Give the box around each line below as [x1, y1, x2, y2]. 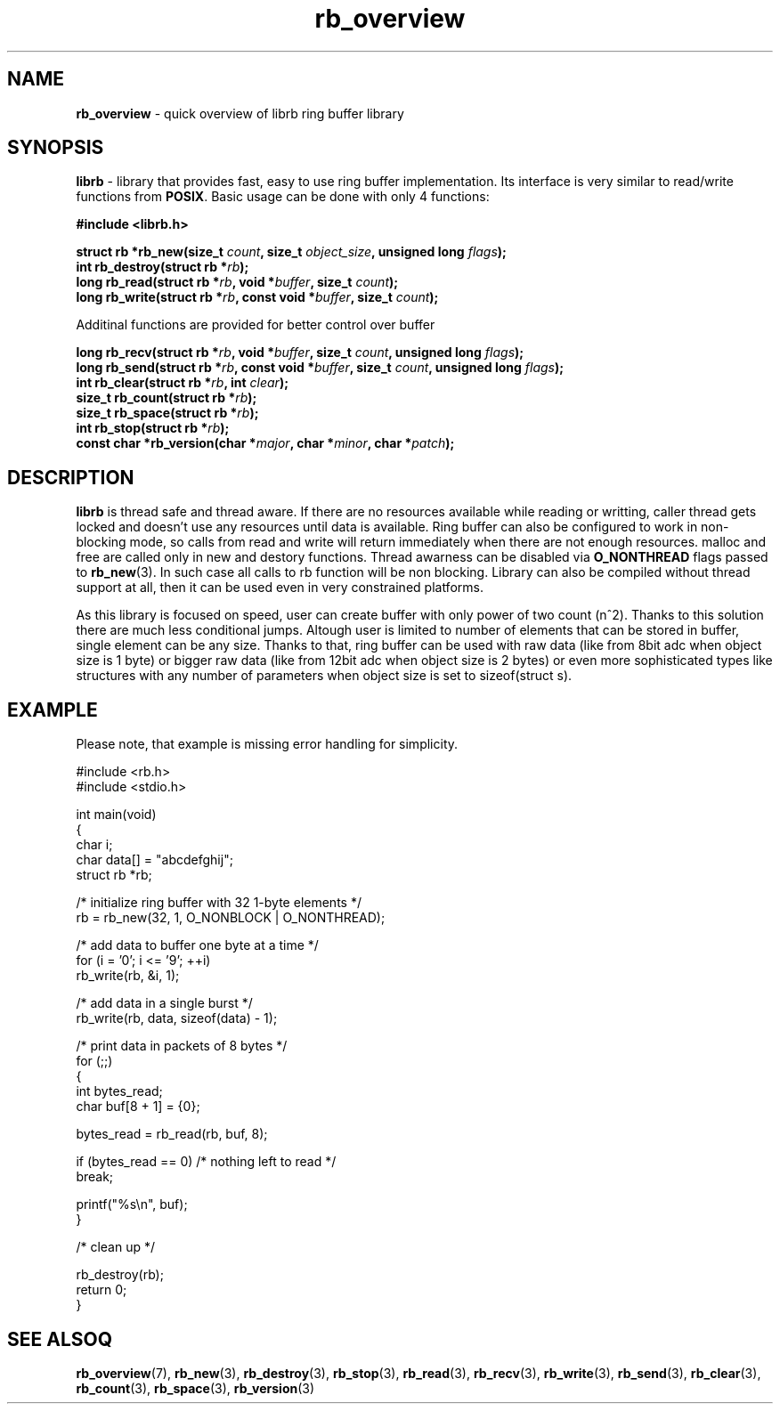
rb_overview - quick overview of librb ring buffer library [76, 105, 404, 121]
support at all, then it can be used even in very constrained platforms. [76, 580, 483, 596]
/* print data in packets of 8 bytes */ [76, 1038, 288, 1054]
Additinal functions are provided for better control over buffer [76, 317, 435, 333]
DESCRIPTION [7, 466, 134, 489]
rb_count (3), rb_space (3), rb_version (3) [76, 1380, 315, 1396]
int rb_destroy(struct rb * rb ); [76, 259, 249, 275]
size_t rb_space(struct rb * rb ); [76, 405, 259, 421]
